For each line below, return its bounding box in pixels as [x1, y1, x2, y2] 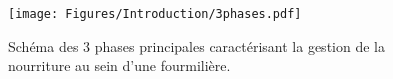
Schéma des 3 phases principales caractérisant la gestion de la [8, 35, 385, 56]
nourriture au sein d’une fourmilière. [8, 55, 231, 76]
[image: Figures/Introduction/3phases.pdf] [8, 7, 302, 21]
